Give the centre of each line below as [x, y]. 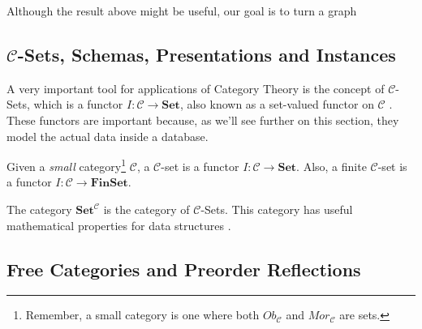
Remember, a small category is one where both [142, 315]
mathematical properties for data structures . [119, 225]
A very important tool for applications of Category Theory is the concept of [196, 88]
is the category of [146, 209]
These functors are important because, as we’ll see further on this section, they [203, 120]
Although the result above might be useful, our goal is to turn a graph [182, 11]
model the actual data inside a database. [108, 136]
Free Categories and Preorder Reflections [184, 269]
